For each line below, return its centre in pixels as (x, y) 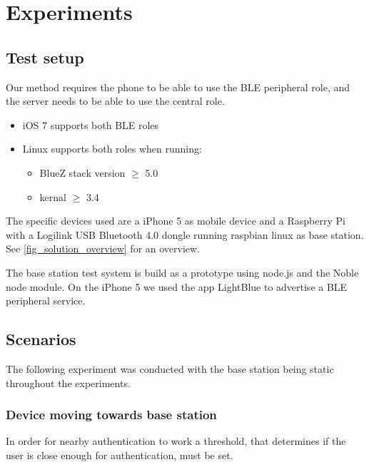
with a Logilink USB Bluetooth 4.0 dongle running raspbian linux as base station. (185, 234)
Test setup (45, 57)
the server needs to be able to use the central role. (115, 101)
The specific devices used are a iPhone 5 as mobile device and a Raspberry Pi (176, 221)
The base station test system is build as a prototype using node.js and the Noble (182, 272)
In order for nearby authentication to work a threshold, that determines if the (176, 441)
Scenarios (41, 339)
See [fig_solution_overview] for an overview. (103, 248)
